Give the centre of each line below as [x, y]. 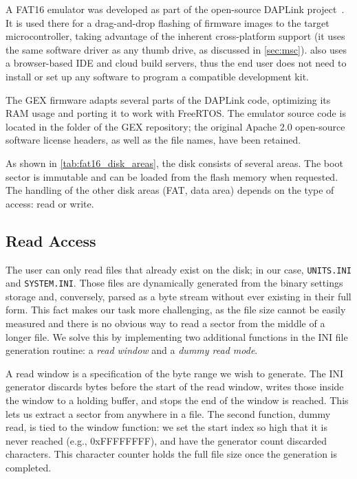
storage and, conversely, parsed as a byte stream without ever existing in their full [178, 296]
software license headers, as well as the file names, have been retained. [153, 140]
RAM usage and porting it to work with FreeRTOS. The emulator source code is [176, 113]
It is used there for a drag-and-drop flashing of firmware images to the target [167, 22]
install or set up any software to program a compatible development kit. [157, 76]
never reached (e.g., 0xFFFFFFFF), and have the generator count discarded [166, 440]
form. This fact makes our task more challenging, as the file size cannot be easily [176, 310]
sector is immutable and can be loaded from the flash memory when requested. [172, 176]
